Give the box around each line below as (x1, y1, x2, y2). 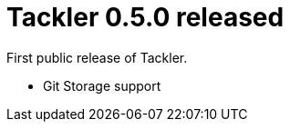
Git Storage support (43, 77, 161, 94)
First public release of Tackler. (6, 49, 188, 65)
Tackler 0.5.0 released (6, 2, 285, 33)
